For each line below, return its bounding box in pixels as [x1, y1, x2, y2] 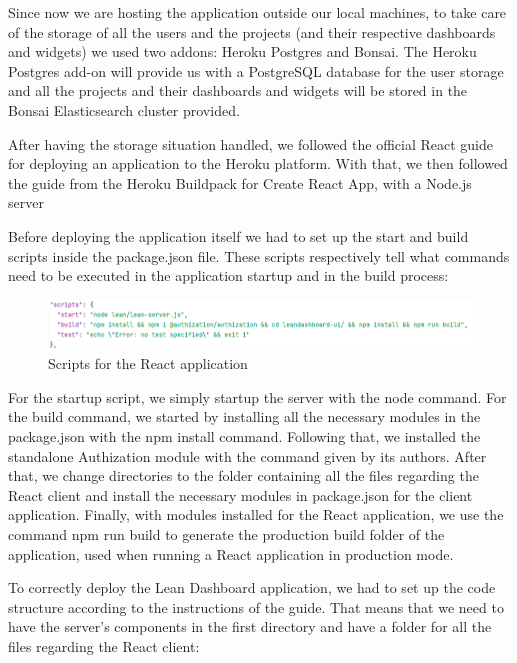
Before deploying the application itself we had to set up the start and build [8, 225, 469, 246]
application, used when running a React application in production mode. [8, 543, 454, 564]
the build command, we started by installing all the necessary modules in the [8, 406, 481, 427]
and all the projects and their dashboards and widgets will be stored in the [8, 80, 468, 101]
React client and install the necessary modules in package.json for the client [8, 484, 473, 505]
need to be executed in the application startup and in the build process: [8, 265, 449, 286]
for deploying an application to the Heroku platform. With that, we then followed [8, 153, 508, 174]
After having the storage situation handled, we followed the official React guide [8, 133, 493, 154]
